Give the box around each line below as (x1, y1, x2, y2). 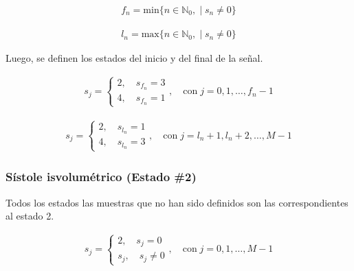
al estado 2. (5, 209, 54, 223)
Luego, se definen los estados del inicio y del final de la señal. (5, 51, 263, 65)
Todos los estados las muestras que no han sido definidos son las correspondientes (5, 195, 349, 209)
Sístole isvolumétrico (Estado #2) (5, 168, 197, 185)
